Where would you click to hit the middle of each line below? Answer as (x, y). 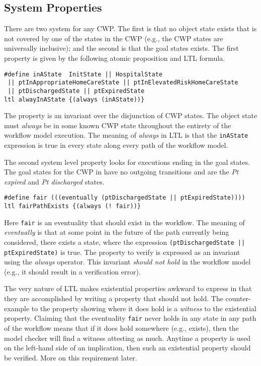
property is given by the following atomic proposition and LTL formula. (115, 58)
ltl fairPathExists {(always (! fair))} (73, 206)
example (17, 308)
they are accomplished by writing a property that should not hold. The (114, 298)
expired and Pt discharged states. (54, 181)
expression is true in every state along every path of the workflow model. (116, 145)
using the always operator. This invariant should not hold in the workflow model (127, 262)
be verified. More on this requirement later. (71, 357)
